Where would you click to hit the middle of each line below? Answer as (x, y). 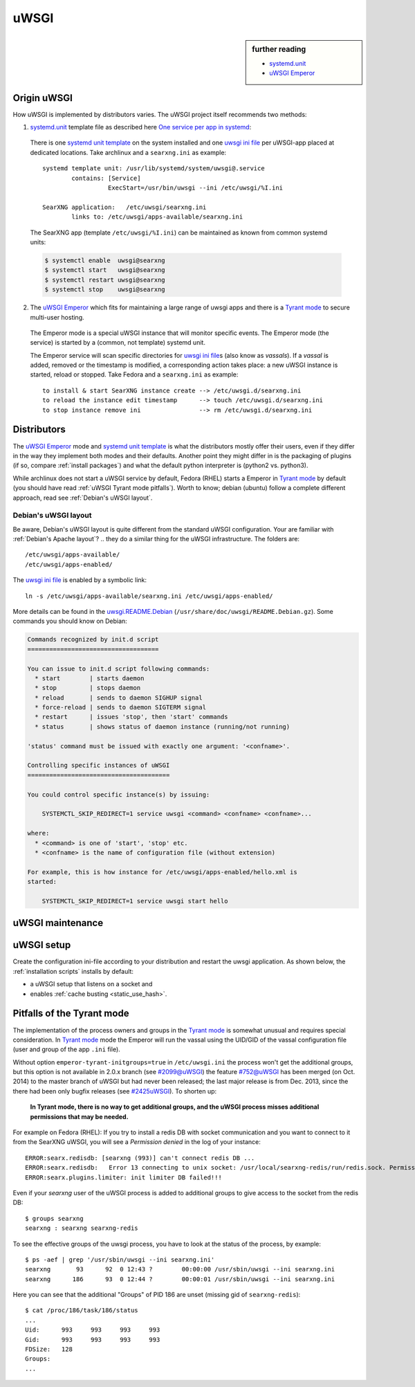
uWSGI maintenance (58, 923)
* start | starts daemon (90, 678)
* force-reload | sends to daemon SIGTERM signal (121, 707)
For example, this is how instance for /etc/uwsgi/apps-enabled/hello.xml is (162, 872)
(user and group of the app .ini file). (66, 1049)
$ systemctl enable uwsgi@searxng (105, 260)
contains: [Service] (106, 178)
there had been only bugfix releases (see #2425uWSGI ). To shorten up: (115, 1091)
